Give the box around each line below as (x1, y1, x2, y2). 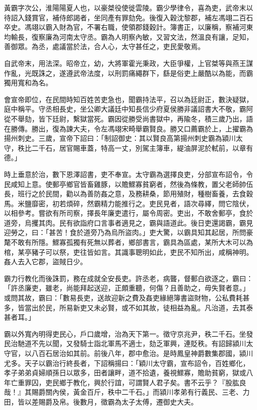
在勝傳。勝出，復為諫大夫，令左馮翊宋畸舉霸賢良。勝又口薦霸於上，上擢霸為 (4, 123, 253, 133)
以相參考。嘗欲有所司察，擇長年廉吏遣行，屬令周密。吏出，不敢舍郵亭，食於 (4, 208, 253, 218)
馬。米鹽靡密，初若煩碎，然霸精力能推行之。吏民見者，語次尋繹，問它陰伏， (4, 198, 253, 208)
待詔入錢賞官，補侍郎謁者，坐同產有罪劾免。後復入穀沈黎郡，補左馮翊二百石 (4, 12, 253, 22)
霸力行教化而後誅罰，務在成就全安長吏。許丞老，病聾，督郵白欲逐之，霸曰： (4, 273, 253, 283)
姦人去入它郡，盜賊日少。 (4, 256, 87, 267)
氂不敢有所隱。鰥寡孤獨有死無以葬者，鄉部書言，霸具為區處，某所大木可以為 (4, 237, 253, 247)
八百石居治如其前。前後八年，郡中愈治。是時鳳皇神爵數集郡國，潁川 (31, 348, 253, 358)
